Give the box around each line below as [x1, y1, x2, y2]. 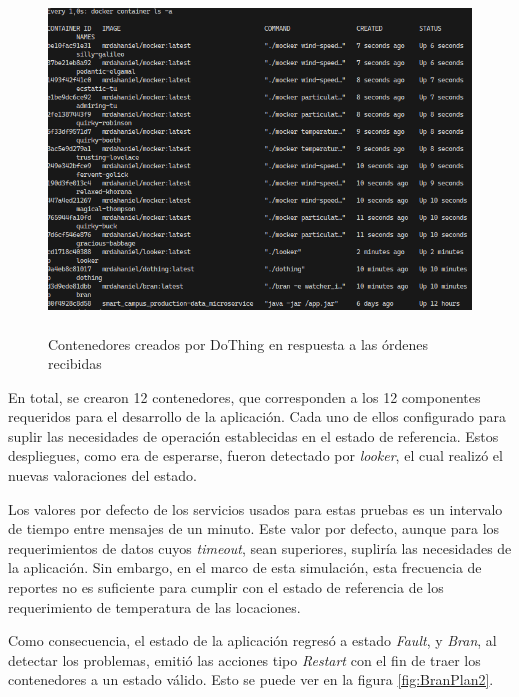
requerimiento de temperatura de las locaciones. [8, 596, 301, 617]
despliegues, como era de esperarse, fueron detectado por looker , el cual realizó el [8, 445, 503, 466]
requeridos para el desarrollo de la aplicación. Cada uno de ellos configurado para [8, 406, 506, 427]
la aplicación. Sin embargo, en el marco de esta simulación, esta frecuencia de [8, 557, 482, 578]
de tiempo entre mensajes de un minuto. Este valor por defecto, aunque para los [8, 518, 500, 539]
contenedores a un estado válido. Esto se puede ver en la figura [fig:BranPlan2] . [8, 669, 494, 690]
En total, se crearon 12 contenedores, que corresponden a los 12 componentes [8, 386, 481, 407]
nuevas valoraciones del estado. [8, 465, 197, 486]
